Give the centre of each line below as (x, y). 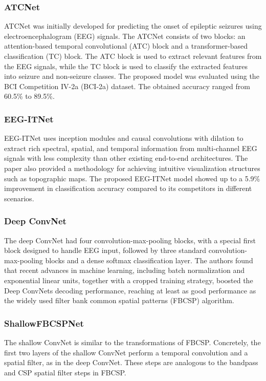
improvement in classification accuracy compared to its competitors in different (128, 188)
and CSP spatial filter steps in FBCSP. (65, 372)
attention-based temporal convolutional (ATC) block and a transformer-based (126, 46)
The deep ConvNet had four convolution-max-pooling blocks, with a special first (130, 240)
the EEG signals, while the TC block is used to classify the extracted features (126, 66)
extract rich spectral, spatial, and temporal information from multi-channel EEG (131, 148)
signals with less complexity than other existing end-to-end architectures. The (126, 158)
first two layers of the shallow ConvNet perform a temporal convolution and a (126, 352)
